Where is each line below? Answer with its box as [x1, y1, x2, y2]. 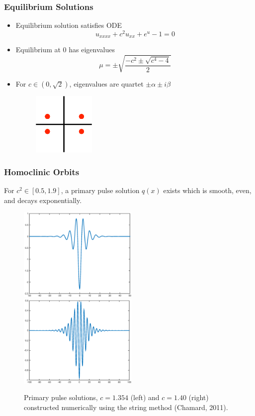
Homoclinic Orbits [4, 165, 80, 178]
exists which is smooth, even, [163, 185, 252, 196]
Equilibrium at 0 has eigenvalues [15, 44, 115, 55]
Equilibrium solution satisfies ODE [15, 20, 122, 30]
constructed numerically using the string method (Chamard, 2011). [24, 402, 228, 412]
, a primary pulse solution [61, 185, 140, 196]
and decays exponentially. [4, 195, 82, 205]
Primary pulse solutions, [24, 392, 98, 403]
